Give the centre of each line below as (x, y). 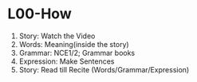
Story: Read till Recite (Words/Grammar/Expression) (104, 69)
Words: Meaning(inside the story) (74, 44)
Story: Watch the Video (57, 36)
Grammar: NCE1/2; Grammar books (77, 53)
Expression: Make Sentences (67, 61)
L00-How (40, 14)
